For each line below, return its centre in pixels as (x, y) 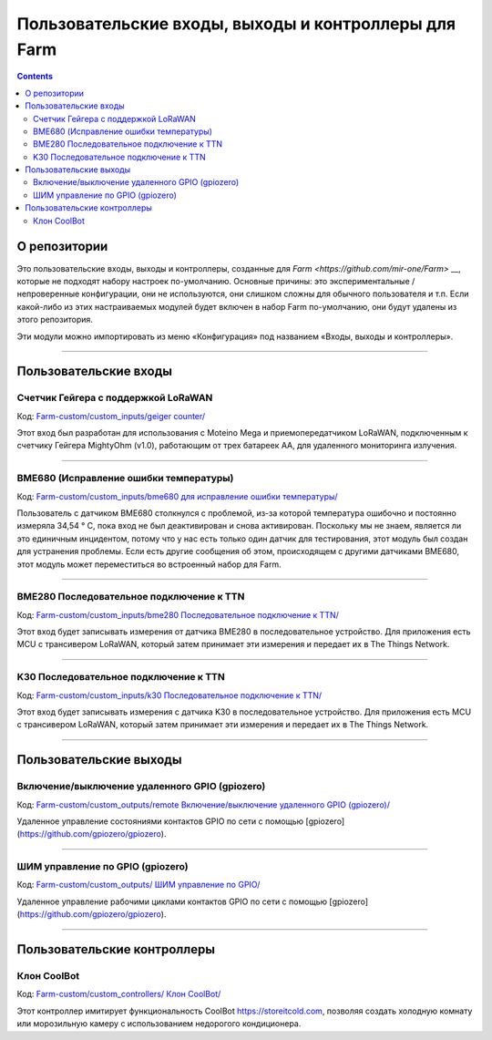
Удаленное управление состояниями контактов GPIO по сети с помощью (160, 821)
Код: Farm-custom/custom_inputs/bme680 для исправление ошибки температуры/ (177, 496)
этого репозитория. (55, 320)
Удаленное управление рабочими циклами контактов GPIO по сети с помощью (172, 901)
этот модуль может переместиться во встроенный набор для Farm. (149, 564)
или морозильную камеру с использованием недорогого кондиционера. (159, 1024)
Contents (35, 77)
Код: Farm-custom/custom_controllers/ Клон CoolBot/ (119, 994)
